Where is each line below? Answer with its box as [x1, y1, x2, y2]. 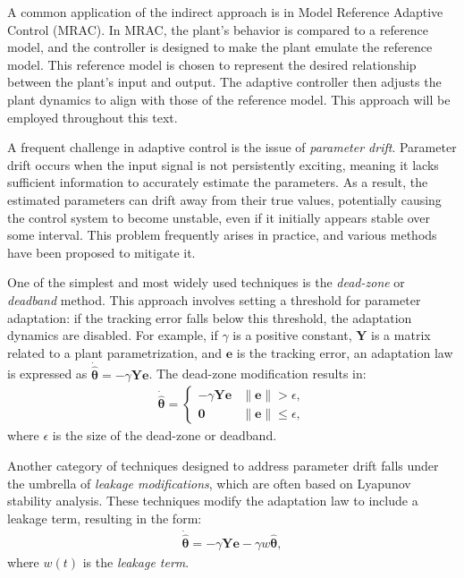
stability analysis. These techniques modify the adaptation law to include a [7, 491, 418, 510]
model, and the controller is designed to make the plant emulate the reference [7, 38, 433, 56]
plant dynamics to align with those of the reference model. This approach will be [7, 89, 451, 108]
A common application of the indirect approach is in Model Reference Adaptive [7, 3, 443, 21]
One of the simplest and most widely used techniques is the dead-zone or [7, 273, 405, 292]
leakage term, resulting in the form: [7, 508, 202, 527]
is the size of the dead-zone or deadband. [52, 426, 277, 445]
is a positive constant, [232, 326, 352, 344]
